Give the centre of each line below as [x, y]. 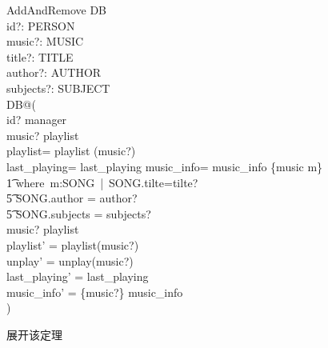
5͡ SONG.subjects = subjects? [79, 213]
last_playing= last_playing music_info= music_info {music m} [165, 166]
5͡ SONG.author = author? [72, 198]
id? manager [37, 120]
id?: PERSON [41, 25]
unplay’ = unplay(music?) [70, 260]
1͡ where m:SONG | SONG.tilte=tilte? [102, 182]
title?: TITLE [40, 56]
